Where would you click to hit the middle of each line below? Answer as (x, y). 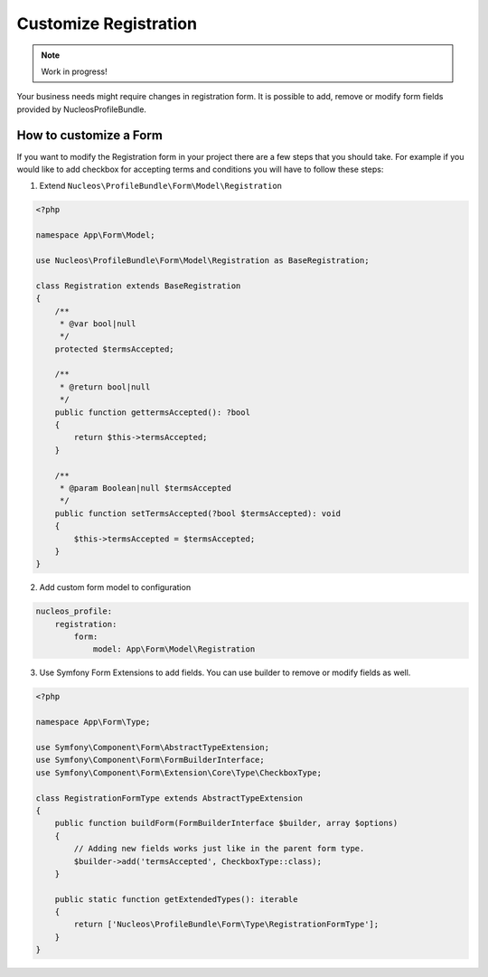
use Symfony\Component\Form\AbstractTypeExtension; (153, 747)
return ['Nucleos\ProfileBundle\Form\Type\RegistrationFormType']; (226, 925)
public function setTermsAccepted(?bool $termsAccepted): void (198, 513)
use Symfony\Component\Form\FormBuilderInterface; (150, 760)
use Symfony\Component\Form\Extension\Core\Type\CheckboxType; (179, 772)
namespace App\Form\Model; (95, 235)
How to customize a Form (89, 135)
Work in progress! (74, 71)
